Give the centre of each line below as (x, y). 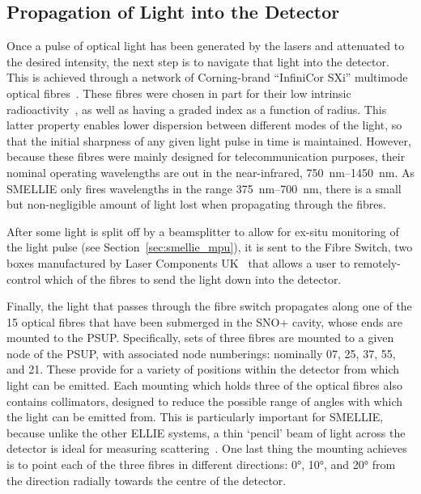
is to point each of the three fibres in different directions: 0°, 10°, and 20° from (201, 464)
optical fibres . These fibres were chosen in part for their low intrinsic (179, 93)
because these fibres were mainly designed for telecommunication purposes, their (206, 156)
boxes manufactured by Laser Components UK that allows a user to (179, 262)
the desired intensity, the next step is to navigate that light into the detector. (198, 61)
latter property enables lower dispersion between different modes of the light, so (204, 125)
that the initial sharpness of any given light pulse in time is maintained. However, (209, 140)
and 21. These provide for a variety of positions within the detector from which (203, 369)
